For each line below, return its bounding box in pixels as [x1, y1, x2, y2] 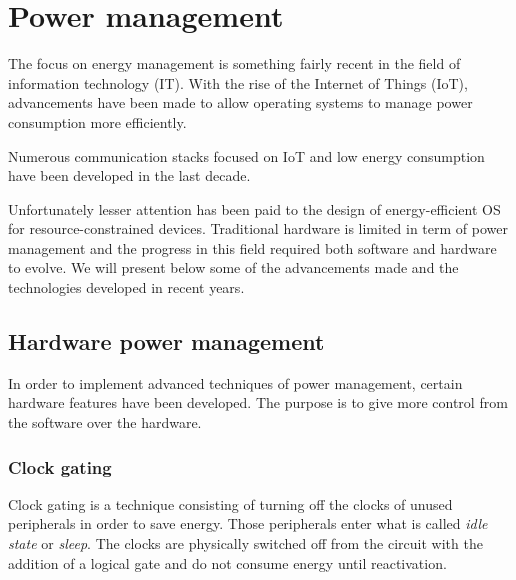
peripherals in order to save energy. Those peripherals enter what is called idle [8, 513, 488, 534]
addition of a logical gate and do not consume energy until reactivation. [8, 552, 447, 573]
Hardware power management [8, 326, 325, 357]
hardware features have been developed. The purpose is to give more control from [8, 392, 508, 413]
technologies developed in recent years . [8, 277, 245, 298]
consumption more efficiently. [8, 111, 187, 132]
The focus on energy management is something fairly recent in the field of [8, 53, 461, 74]
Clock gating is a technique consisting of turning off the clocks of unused [8, 493, 453, 514]
